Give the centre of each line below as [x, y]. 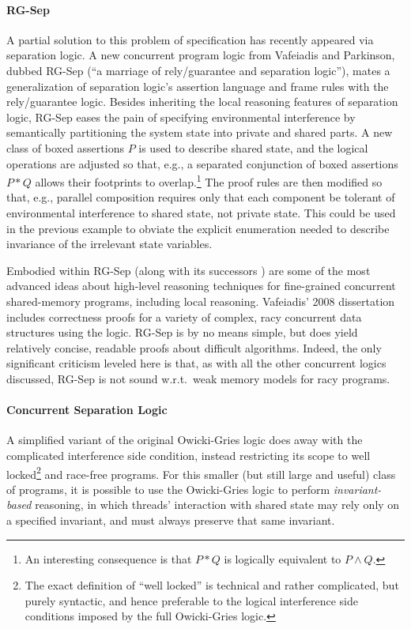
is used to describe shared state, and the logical [253, 147]
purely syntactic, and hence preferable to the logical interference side [191, 600]
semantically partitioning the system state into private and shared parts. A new [200, 132]
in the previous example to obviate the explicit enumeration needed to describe [198, 228]
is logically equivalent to [283, 558]
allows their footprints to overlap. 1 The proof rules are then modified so [209, 181]
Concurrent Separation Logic [87, 410]
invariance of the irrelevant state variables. [109, 244]
